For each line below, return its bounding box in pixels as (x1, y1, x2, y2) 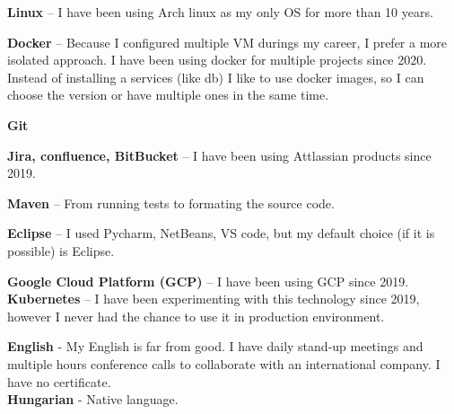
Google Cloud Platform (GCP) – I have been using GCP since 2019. (7, 271, 409, 290)
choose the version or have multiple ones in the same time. (7, 85, 329, 104)
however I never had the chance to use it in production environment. (7, 306, 385, 325)
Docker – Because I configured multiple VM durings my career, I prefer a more (7, 32, 448, 51)
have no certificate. (7, 372, 111, 391)
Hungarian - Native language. (7, 390, 179, 409)
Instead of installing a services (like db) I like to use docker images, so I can (7, 67, 424, 86)
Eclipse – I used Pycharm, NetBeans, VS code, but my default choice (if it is (7, 224, 435, 242)
